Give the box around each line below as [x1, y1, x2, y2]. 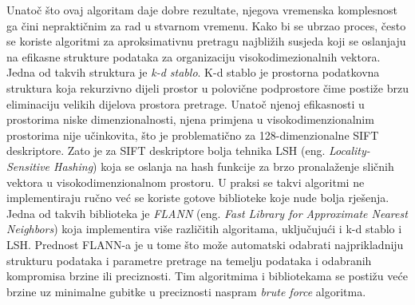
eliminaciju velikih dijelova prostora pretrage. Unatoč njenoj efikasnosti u [6, 95, 365, 112]
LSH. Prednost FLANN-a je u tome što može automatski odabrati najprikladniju [6, 236, 404, 252]
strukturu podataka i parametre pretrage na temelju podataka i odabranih [6, 252, 372, 268]
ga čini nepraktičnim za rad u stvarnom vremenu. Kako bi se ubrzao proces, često [6, 17, 406, 34]
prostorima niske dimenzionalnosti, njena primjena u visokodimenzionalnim [6, 111, 374, 128]
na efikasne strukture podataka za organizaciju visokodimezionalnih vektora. [6, 48, 381, 65]
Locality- [329, 142, 370, 159]
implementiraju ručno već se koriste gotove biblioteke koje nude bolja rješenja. [6, 189, 389, 206]
